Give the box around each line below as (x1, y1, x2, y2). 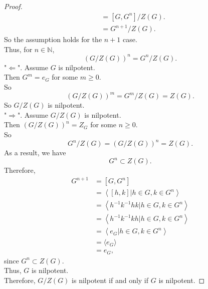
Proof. (4, 1, 23, 11)
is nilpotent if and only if (72, 275, 149, 285)
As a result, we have (4, 147, 66, 157)
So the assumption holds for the (4, 34, 102, 45)
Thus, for (4, 44, 33, 54)
